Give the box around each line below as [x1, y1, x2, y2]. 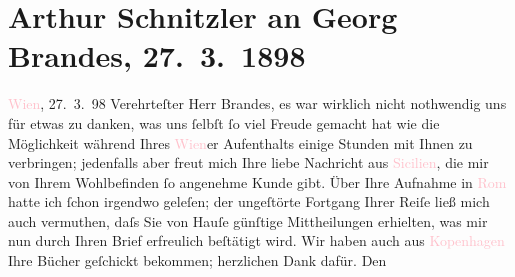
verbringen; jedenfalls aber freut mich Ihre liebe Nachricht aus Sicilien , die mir [8, 152, 489, 173]
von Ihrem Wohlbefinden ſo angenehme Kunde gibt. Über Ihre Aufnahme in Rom [8, 171, 507, 192]
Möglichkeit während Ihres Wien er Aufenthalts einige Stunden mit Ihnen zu [8, 132, 473, 153]
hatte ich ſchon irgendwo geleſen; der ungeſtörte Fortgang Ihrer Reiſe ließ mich [8, 191, 490, 212]
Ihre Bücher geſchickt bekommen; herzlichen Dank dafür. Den [8, 250, 387, 271]
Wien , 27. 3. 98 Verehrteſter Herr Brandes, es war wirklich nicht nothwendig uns [8, 93, 507, 114]
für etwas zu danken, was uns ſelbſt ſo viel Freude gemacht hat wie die [8, 112, 440, 133]
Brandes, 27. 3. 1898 [8, 35, 306, 76]
